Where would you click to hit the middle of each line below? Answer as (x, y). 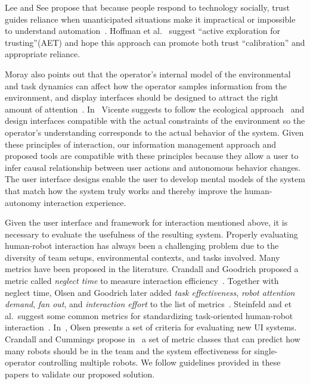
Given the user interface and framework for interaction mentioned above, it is (146, 222)
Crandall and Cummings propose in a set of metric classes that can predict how (153, 339)
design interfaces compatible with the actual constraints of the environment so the (155, 121)
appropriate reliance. (43, 54)
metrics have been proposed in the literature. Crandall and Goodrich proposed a (152, 269)
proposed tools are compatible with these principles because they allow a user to (152, 156)
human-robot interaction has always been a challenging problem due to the (142, 246)
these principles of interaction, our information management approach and (140, 144)
